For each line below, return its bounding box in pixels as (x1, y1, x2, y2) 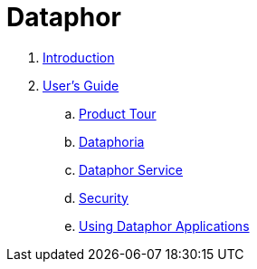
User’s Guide (43, 77, 119, 93)
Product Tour (79, 105, 157, 121)
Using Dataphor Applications (79, 217, 250, 234)
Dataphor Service (79, 161, 183, 178)
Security (79, 189, 128, 206)
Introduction (43, 49, 115, 65)
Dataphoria (79, 133, 145, 149)
